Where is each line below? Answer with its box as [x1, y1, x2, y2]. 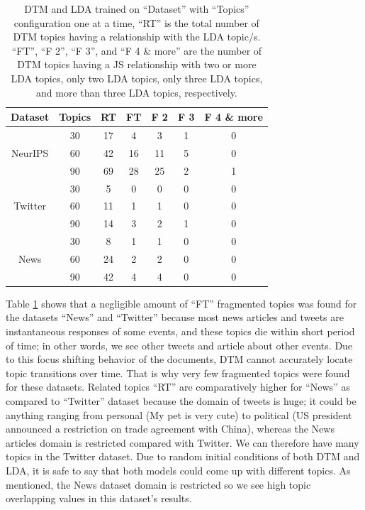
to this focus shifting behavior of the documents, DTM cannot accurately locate [6, 352, 353, 367]
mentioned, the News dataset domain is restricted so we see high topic [6, 477, 311, 492]
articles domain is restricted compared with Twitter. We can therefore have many [6, 435, 359, 450]
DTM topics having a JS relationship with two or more [17, 57, 257, 72]
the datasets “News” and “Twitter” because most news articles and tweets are [6, 310, 344, 325]
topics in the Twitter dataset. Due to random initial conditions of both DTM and [6, 449, 360, 464]
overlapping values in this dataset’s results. [6, 491, 192, 506]
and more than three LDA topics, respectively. [36, 85, 237, 99]
